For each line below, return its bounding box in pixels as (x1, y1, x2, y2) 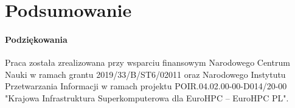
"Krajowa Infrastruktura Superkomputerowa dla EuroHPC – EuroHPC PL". (5, 91, 289, 104)
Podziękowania (5, 33, 68, 45)
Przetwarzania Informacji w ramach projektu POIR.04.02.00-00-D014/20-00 (5, 80, 287, 92)
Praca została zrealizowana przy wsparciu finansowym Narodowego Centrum (5, 56, 290, 69)
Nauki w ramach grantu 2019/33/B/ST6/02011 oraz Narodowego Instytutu (5, 68, 286, 80)
